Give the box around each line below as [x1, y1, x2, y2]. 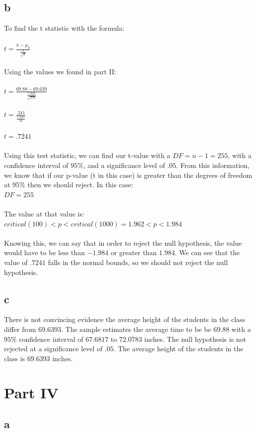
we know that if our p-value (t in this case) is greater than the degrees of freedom [4, 169, 253, 180]
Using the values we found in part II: [4, 66, 117, 76]
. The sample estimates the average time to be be [61, 324, 211, 334]
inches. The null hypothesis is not [144, 333, 247, 344]
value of [4, 257, 28, 267]
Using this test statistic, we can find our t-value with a [4, 150, 171, 161]
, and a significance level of [83, 160, 165, 170]
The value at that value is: [4, 209, 84, 218]
